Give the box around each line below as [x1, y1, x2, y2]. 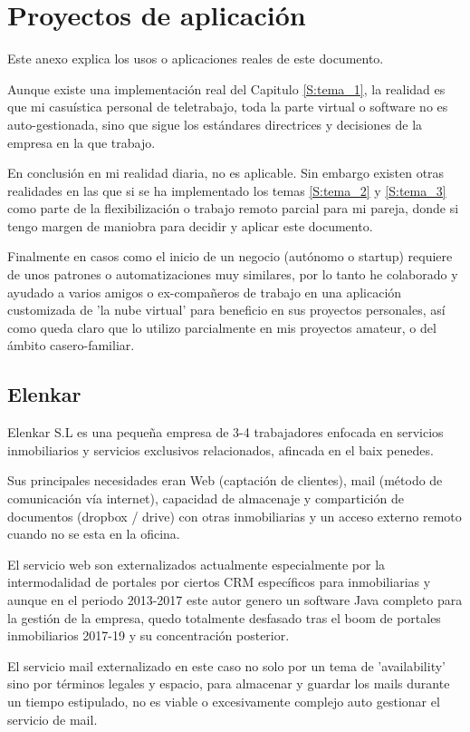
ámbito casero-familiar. [7, 336, 135, 355]
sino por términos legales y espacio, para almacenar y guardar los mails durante [7, 674, 450, 693]
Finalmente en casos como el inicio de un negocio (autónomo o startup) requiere [7, 247, 453, 266]
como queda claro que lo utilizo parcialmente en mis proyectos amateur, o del [7, 317, 436, 337]
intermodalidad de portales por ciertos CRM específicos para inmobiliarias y [7, 572, 431, 591]
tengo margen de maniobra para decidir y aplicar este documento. [7, 216, 373, 235]
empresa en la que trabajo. [7, 132, 156, 151]
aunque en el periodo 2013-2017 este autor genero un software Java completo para [7, 590, 463, 609]
